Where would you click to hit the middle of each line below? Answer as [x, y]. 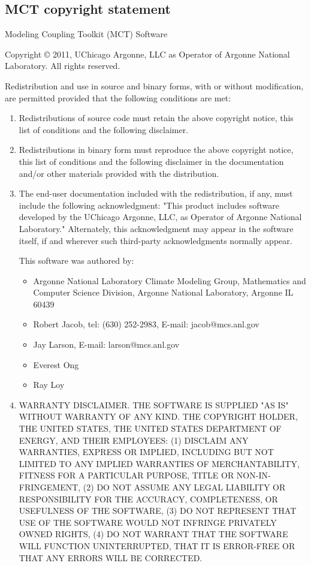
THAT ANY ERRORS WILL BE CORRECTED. [111, 557]
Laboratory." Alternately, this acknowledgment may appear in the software [156, 228]
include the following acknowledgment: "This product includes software [149, 205]
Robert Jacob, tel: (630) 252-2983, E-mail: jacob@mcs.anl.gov [146, 324]
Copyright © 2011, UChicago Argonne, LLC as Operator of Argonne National [147, 54]
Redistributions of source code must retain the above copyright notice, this [156, 118]
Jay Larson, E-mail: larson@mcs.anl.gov [106, 344]
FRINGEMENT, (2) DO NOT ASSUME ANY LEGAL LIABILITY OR [152, 487]
